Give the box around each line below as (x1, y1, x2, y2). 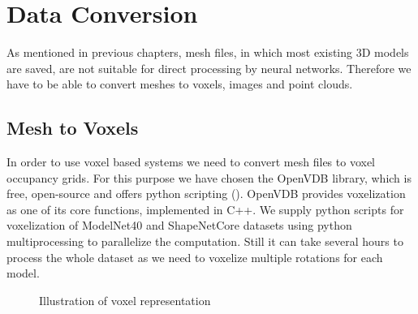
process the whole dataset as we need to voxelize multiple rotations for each (6, 248, 383, 265)
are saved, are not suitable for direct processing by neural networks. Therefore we (6, 59, 412, 76)
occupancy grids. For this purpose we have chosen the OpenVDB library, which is (6, 169, 412, 186)
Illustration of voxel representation (39, 291, 211, 308)
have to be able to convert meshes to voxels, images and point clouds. (6, 75, 353, 92)
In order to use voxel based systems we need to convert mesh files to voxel (6, 153, 375, 170)
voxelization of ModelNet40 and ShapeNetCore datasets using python (6, 217, 352, 234)
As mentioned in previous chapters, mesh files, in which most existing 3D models (6, 44, 409, 61)
